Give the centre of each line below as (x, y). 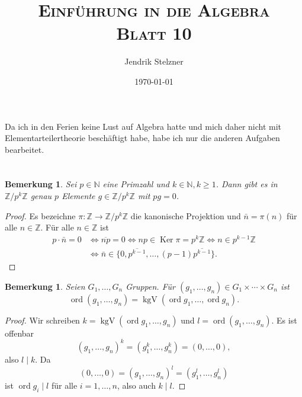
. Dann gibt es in (247, 184)
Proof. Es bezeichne (40, 215)
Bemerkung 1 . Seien (45, 286)
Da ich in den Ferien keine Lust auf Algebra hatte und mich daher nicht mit (143, 126)
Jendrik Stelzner (154, 61)
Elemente (78, 196)
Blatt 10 (154, 33)
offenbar (20, 333)
